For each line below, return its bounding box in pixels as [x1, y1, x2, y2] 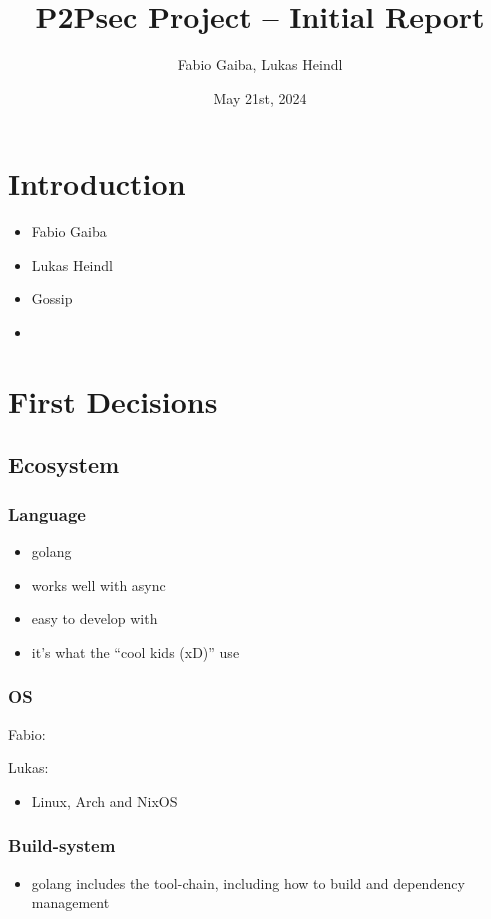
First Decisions [8, 380, 218, 421]
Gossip [31, 288, 73, 309]
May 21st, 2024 [213, 87, 307, 108]
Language [8, 501, 86, 526]
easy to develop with [31, 608, 158, 629]
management [31, 892, 110, 913]
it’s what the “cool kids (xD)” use [31, 641, 240, 662]
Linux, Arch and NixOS [31, 790, 178, 811]
